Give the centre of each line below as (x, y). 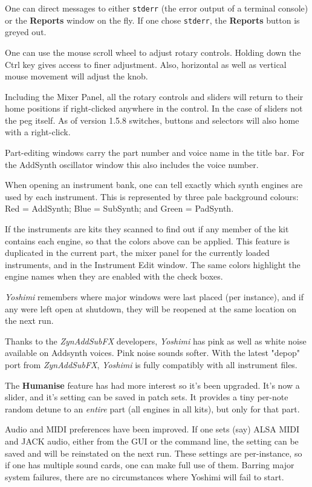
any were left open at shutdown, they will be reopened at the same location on (151, 308)
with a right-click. (38, 132)
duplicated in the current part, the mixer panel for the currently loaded (137, 253)
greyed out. (26, 32)
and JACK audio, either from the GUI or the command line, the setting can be (152, 441)
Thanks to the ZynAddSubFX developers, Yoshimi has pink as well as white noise (156, 341)
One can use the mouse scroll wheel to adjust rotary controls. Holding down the (153, 52)
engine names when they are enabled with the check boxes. (114, 276)
